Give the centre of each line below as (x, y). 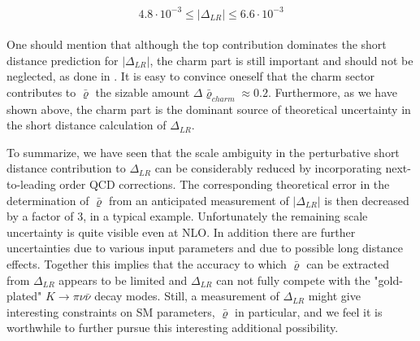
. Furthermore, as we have (332, 92)
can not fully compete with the (293, 280)
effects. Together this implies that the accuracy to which (147, 264)
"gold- (388, 280)
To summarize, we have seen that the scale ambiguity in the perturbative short (203, 152)
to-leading (31, 184)
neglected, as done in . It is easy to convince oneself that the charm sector (191, 76)
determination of (48, 200)
